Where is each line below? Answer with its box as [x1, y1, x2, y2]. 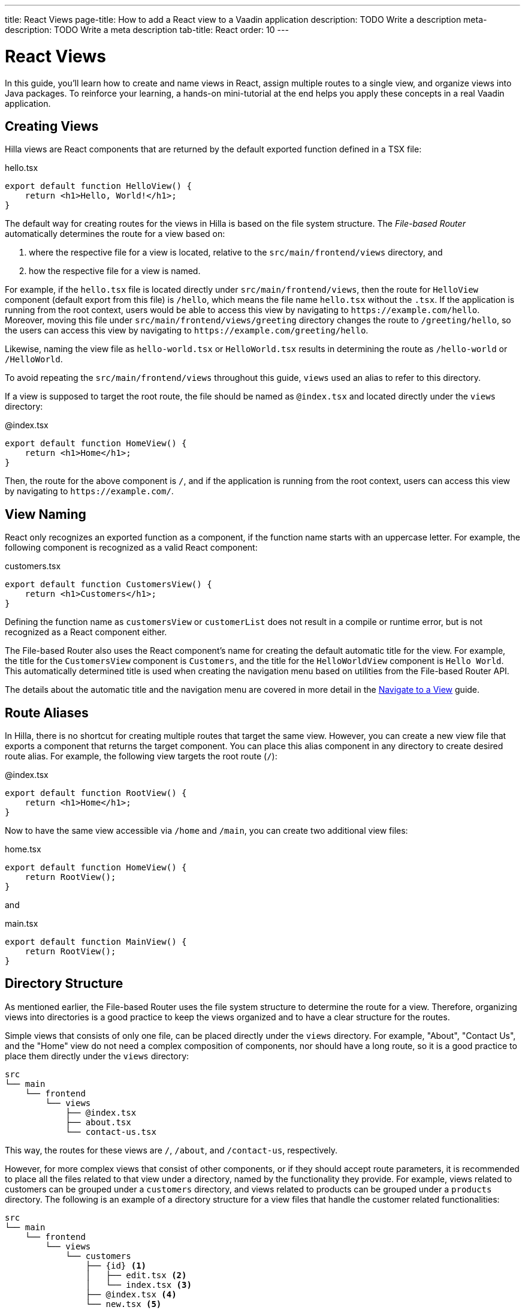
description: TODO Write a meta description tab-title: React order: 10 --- [5, 25, 289, 35]
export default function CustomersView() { [5, 579, 212, 590]
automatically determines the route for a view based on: [5, 229, 225, 239]
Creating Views [5, 118, 99, 134]
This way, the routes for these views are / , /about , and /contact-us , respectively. [5, 1144, 337, 1155]
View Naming [5, 506, 86, 522]
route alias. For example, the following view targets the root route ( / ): [5, 751, 277, 762]
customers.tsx [5, 561, 61, 572]
